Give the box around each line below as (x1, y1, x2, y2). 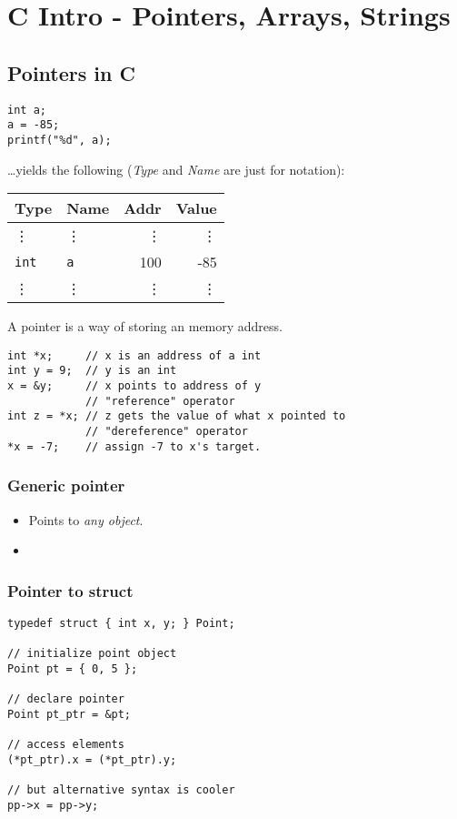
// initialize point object (7, 647, 177, 661)
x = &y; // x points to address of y (7, 379, 262, 393)
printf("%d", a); (7, 133, 112, 147)
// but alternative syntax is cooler (7, 784, 235, 797)
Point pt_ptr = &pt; (7, 707, 132, 721)
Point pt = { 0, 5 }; (7, 662, 138, 675)
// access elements (7, 738, 124, 752)
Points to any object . (28, 510, 144, 529)
